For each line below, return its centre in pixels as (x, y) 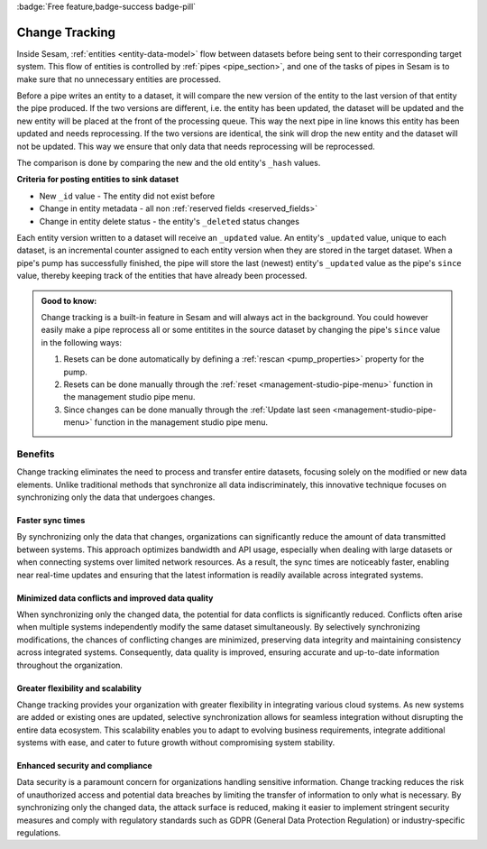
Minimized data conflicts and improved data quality (115, 598)
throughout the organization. (70, 665)
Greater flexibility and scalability (79, 688)
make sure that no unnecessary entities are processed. (119, 79)
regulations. (39, 833)
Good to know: (69, 300)
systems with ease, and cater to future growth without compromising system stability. (176, 743)
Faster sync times (51, 520)
